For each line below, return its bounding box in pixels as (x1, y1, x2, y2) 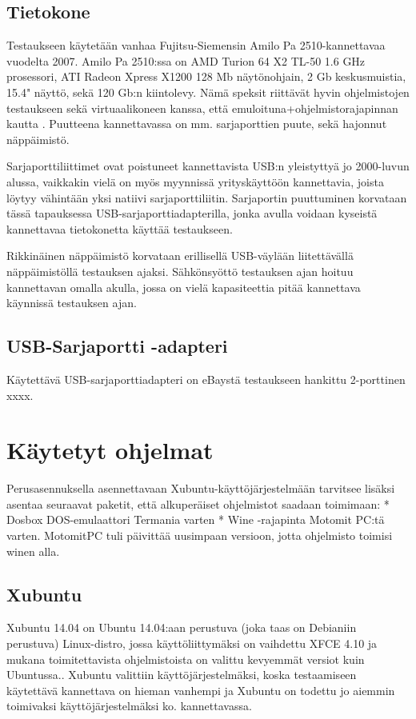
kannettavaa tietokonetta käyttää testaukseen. (6, 220, 233, 237)
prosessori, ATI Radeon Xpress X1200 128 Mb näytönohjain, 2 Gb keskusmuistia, (6, 68, 406, 85)
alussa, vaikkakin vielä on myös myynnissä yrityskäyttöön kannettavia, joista (6, 173, 384, 190)
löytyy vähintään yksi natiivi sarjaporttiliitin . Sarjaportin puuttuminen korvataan (6, 189, 407, 206)
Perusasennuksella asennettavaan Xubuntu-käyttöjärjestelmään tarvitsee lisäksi (6, 480, 395, 497)
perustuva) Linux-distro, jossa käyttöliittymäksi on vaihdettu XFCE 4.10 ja (6, 634, 378, 651)
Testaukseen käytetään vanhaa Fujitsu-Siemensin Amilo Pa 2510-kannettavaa (6, 37, 386, 54)
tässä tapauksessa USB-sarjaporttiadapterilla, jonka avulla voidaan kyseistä (6, 205, 378, 222)
